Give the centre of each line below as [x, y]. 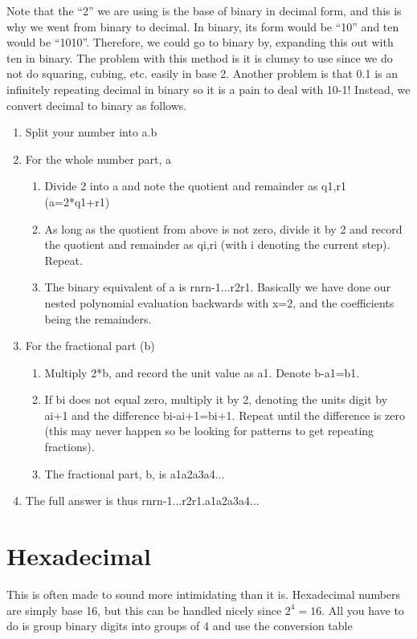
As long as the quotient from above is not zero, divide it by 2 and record [223, 228]
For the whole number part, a [98, 159]
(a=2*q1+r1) [77, 201]
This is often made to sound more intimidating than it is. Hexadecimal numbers [204, 594]
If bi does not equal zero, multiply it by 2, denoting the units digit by [216, 399]
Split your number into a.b [91, 132]
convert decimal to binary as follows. [97, 105]
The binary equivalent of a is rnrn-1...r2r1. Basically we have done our [217, 287]
